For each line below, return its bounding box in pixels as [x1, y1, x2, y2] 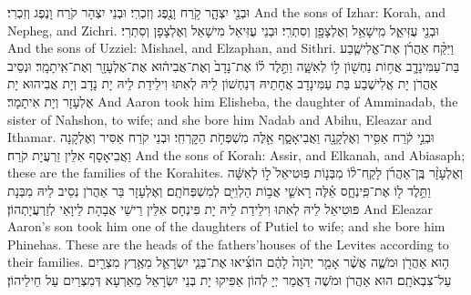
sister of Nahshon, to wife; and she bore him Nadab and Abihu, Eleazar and [7, 109, 433, 128]
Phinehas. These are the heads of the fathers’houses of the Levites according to [7, 234, 449, 253]
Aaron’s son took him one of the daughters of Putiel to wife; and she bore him [7, 217, 445, 236]
